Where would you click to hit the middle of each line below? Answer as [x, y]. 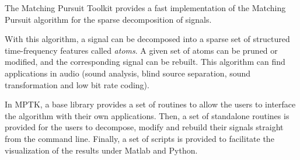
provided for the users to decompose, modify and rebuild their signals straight [144, 127]
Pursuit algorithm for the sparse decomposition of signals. [108, 19]
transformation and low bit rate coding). [77, 84]
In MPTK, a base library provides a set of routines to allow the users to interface [150, 104]
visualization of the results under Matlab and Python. [101, 150]
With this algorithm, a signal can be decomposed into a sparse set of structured [147, 39]
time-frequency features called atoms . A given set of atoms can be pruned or [141, 50]
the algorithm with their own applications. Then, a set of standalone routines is [147, 115]
